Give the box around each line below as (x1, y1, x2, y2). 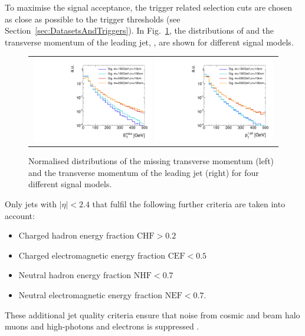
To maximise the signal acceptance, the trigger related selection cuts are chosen (5, 1, 292, 13)
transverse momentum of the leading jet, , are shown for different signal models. (5, 35, 294, 48)
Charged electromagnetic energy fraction (18, 249, 166, 261)
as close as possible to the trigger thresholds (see (5, 12, 181, 25)
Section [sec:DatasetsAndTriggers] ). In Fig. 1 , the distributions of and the (5, 24, 274, 37)
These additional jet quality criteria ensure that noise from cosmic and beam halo (5, 308, 300, 321)
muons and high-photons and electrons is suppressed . (5, 320, 199, 332)
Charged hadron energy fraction (18, 229, 135, 242)
